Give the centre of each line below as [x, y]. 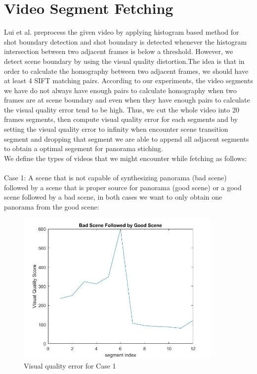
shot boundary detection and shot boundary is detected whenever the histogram [126, 41]
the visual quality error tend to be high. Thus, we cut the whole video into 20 [122, 109]
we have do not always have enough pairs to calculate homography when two [120, 90]
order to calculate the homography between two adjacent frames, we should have [126, 71]
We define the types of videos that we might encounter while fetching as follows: [126, 158]
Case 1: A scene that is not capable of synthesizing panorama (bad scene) [115, 178]
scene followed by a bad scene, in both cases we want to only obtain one [113, 197]
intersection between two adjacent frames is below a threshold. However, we [119, 51]
